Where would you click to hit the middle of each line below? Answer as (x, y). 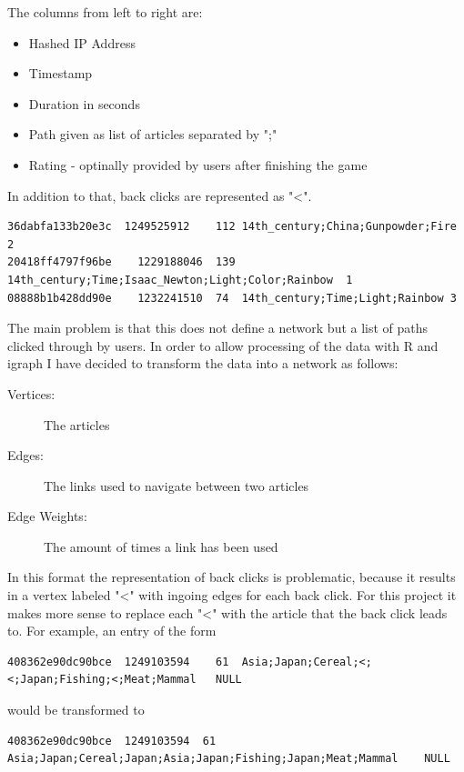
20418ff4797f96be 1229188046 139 (121, 262)
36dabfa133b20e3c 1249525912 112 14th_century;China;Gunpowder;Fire (232, 227)
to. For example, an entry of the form (112, 631)
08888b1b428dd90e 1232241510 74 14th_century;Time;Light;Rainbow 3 (232, 298)
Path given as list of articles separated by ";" (153, 134)
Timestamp (61, 73)
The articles (77, 424)
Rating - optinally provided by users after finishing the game (198, 164)
